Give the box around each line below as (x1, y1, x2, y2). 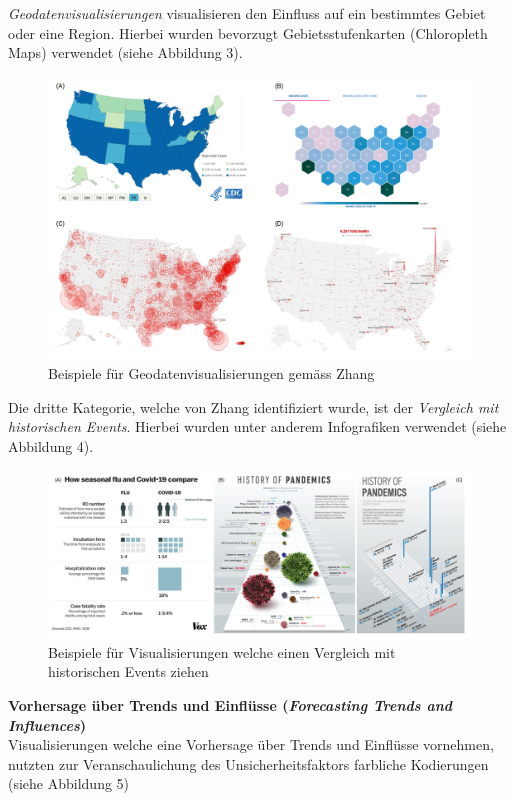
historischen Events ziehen (48, 661, 209, 682)
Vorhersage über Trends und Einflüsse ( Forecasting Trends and (8, 695, 453, 716)
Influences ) (8, 714, 86, 735)
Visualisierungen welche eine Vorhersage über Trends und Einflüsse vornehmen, (8, 734, 494, 755)
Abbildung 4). (8, 435, 94, 456)
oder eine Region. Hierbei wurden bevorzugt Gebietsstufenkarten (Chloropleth (8, 22, 488, 43)
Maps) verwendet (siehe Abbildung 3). (8, 42, 243, 63)
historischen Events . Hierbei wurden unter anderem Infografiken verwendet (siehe (8, 416, 507, 437)
